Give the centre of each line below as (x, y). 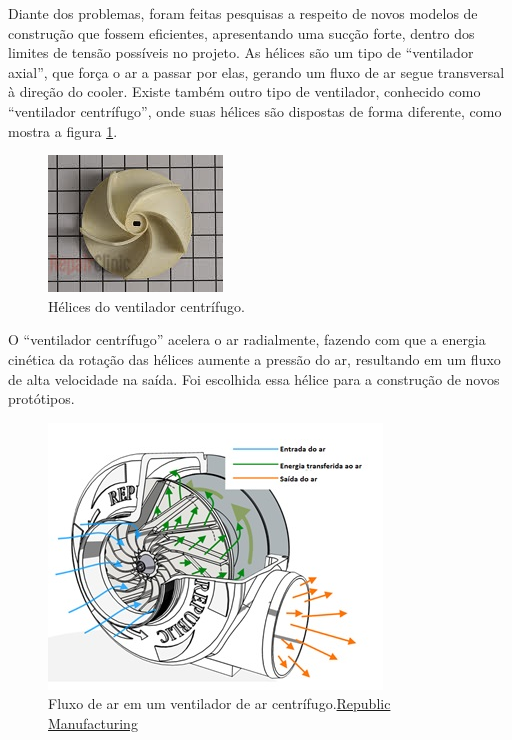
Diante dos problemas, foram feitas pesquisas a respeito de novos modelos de (243, 13)
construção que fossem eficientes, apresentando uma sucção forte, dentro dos (241, 32)
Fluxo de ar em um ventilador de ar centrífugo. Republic (219, 703)
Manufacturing (93, 722)
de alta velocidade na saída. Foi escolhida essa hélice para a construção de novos (254, 378)
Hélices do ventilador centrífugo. (146, 305)
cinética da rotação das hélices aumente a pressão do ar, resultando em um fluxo (254, 358)
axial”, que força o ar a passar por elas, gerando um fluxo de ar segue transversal (256, 71)
